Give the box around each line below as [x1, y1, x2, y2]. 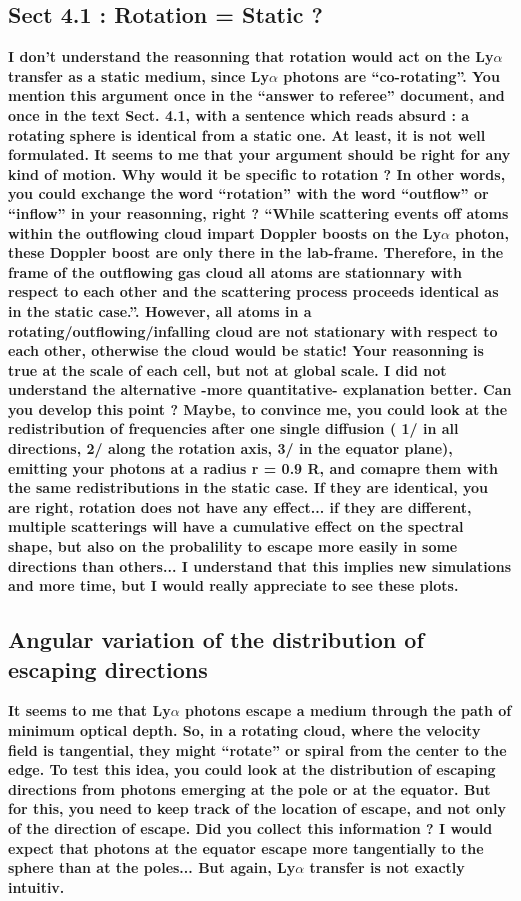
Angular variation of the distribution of [8, 624, 424, 655]
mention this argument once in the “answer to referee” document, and [8, 85, 505, 106]
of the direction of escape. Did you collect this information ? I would [8, 817, 493, 838]
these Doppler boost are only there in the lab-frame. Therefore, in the [8, 242, 504, 263]
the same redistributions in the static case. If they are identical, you [8, 477, 489, 498]
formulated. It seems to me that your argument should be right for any [8, 144, 511, 165]
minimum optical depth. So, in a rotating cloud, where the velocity [8, 720, 481, 741]
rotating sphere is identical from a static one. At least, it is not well [8, 124, 486, 145]
